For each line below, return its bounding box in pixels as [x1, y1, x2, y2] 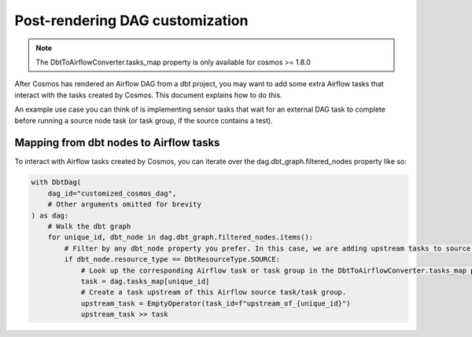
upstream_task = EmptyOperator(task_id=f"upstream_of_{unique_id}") [80, 299, 351, 308]
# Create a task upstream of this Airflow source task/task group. [80, 288, 347, 297]
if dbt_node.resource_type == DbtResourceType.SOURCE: [64, 255, 281, 264]
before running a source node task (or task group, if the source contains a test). [14, 115, 273, 125]
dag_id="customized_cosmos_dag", [47, 189, 177, 198]
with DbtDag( [31, 178, 82, 187]
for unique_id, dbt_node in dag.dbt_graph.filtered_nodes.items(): [47, 233, 314, 242]
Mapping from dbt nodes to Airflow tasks [14, 136, 220, 149]
